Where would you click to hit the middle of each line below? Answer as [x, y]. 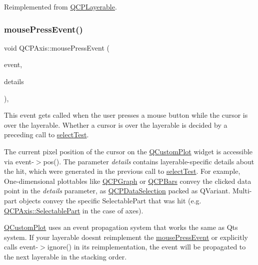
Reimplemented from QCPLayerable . [60, 7]
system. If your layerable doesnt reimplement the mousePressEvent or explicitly [126, 237]
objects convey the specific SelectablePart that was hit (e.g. [110, 200]
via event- [19, 161]
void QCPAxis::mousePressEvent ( [57, 47]
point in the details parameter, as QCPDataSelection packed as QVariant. [117, 191]
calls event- [21, 247]
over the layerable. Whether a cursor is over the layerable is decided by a [116, 124]
